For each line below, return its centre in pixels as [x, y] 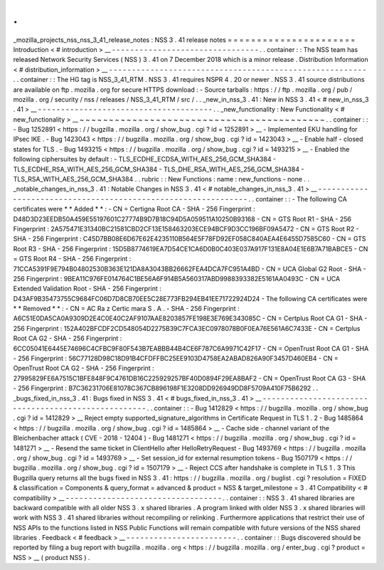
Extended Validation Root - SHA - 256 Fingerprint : [87, 289]
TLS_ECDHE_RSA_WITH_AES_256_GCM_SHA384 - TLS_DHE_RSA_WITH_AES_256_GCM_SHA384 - [159, 169]
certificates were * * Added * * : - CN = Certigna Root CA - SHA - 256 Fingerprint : [134, 209]
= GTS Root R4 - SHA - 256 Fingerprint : [72, 259]
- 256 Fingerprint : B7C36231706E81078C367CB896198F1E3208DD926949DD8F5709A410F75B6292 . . [166, 389]
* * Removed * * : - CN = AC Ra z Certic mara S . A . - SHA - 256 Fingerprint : [126, 309]
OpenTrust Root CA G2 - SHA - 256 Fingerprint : [84, 368]
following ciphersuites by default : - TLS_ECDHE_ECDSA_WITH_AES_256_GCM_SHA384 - [145, 159]
